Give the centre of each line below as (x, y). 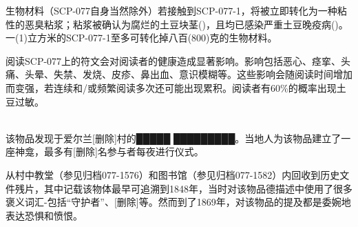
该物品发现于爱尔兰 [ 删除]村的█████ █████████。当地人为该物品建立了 (173, 138)
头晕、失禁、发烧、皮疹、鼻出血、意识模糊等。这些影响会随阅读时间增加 (188, 74)
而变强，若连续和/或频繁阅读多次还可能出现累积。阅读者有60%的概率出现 (171, 87)
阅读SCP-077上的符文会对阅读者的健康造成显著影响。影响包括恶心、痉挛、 (173, 60)
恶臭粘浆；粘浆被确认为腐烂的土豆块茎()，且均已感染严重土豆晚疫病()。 (186, 24)
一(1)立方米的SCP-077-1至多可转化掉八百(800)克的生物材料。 (141, 38)
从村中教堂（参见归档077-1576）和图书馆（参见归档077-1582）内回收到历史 (173, 174)
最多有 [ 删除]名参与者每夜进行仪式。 (124, 151)
